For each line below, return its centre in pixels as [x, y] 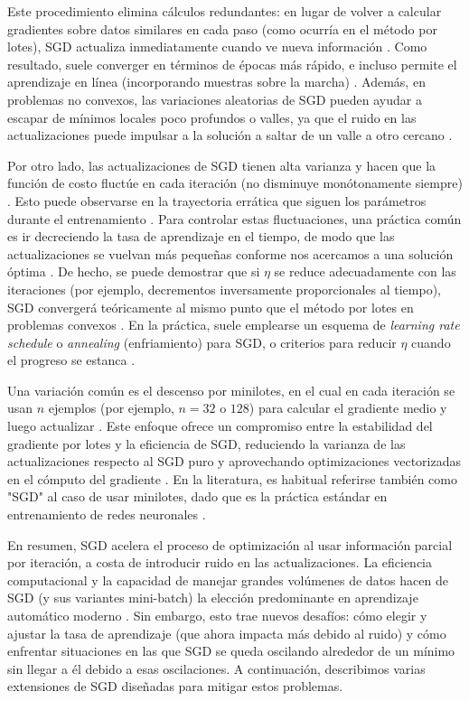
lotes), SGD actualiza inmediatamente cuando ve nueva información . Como [217, 47]
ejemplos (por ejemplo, [111, 408]
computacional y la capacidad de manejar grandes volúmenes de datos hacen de [228, 579]
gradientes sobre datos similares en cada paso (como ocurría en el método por [222, 28]
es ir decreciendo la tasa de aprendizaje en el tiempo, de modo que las [201, 236]
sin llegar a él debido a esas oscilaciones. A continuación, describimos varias [216, 668]
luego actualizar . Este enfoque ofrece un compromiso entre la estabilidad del [220, 426]
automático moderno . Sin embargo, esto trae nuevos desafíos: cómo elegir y [217, 615]
